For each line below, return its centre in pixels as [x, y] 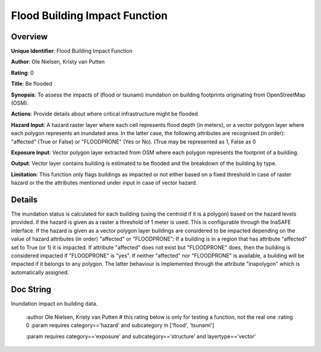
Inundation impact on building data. [54, 303]
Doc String [31, 289]
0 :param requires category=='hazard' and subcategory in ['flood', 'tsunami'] [120, 325]
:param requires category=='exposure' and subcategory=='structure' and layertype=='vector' [141, 336]
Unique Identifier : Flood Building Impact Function [72, 51]
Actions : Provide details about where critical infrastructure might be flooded [105, 114]
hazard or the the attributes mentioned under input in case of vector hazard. [104, 183]
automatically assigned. [40, 272]
